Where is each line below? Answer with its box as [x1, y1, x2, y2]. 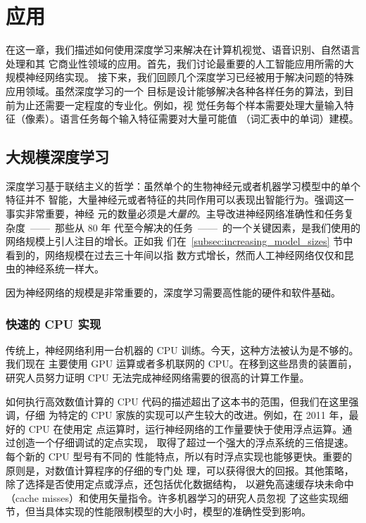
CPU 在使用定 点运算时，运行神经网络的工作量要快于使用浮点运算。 [28, 421, 343, 436]
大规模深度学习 [6, 146, 109, 168]
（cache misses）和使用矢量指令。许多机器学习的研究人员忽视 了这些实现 [6, 490, 339, 505]
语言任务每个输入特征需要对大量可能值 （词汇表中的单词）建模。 [59, 111, 359, 126]
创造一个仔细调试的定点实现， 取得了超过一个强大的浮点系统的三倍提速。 [15, 435, 354, 450]
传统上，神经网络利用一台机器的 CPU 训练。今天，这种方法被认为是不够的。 [6, 342, 359, 357]
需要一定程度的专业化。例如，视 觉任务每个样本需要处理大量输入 [44, 97, 344, 112]
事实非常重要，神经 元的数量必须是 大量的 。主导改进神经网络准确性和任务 [6, 206, 344, 221]
